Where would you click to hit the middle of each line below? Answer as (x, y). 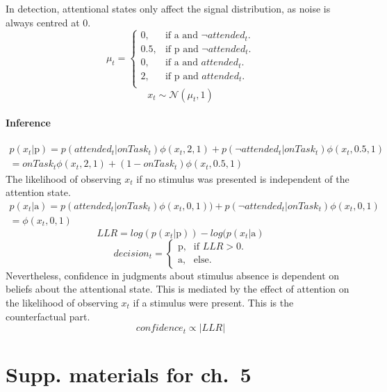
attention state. (38, 192)
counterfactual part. (48, 316)
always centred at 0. (48, 22)
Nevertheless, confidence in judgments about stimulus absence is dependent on (173, 275)
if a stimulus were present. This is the (213, 302)
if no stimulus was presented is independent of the (243, 178)
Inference (28, 123)
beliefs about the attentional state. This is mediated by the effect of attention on (178, 289)
